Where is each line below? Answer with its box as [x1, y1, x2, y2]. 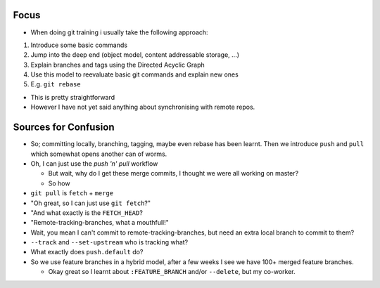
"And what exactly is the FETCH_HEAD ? [30, 208, 144, 217]
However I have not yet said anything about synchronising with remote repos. [30, 103, 255, 112]
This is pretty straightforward [30, 93, 115, 101]
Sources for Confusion [13, 122, 115, 133]
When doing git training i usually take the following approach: [30, 28, 208, 37]
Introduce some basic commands [30, 41, 128, 49]
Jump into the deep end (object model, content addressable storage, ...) [30, 51, 239, 59]
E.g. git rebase [30, 80, 81, 89]
